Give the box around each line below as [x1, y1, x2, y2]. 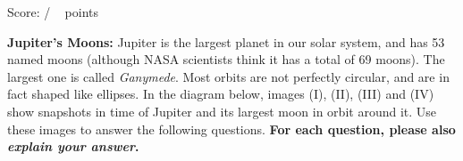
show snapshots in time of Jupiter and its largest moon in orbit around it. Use [7, 101, 437, 120]
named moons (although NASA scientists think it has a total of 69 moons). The [7, 50, 445, 68]
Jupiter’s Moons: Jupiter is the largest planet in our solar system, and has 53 [7, 32, 445, 51]
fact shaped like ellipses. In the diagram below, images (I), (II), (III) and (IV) [7, 85, 434, 103]
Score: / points [7, 3, 99, 20]
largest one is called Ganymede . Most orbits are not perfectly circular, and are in [7, 67, 450, 85]
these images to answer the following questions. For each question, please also [7, 119, 456, 138]
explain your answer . [7, 137, 139, 156]
